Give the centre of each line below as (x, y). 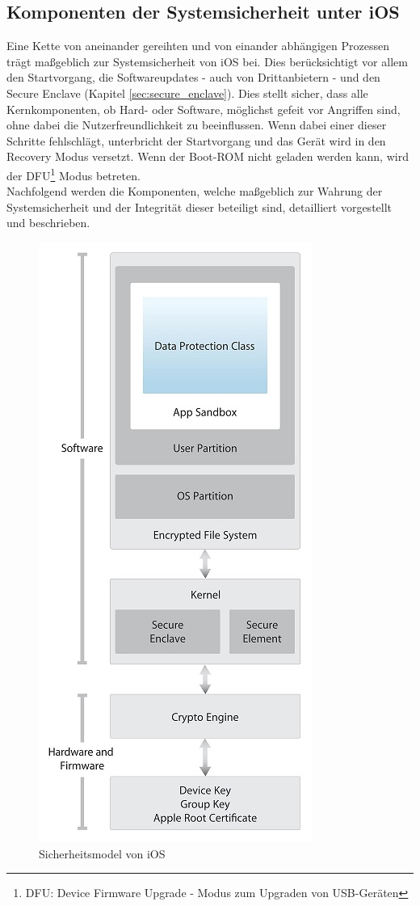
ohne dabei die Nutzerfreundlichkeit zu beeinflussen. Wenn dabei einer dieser (197, 125)
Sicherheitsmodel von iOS (102, 853)
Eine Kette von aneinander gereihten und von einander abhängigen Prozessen (198, 46)
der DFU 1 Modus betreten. (73, 174)
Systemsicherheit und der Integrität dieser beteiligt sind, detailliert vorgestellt (199, 206)
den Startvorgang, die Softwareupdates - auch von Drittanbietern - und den (193, 77)
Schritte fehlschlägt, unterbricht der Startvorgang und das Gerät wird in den (196, 140)
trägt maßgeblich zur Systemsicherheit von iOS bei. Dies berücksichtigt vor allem (207, 61)
